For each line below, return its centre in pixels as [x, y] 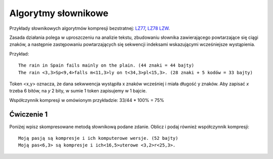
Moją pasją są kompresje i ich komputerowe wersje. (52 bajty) [98, 138]
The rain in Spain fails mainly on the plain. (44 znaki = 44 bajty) [106, 65]
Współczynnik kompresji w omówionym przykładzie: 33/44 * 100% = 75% [87, 100]
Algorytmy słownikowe [59, 13]
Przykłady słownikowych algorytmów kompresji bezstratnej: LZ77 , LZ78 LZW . [90, 28]
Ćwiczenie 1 [29, 114]
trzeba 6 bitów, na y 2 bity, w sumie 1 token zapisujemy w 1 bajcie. [78, 91]
